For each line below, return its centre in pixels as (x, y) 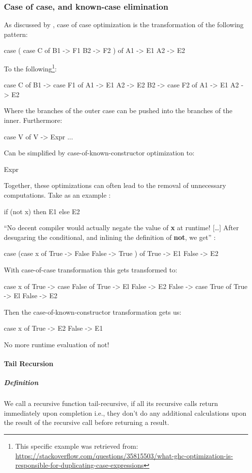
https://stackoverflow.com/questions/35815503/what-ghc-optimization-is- (124, 455)
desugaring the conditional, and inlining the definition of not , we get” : (110, 237)
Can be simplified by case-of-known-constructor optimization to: (99, 153)
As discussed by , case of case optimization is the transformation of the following (124, 25)
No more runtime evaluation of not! (57, 344)
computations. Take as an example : (57, 195)
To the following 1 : (30, 68)
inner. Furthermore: (33, 120)
